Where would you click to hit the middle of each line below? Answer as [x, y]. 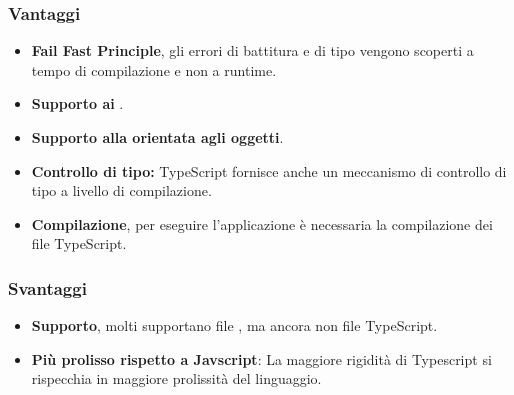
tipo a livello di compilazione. [121, 190]
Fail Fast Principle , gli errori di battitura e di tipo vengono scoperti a [252, 50]
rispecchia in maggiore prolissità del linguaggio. [176, 378]
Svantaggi [47, 287]
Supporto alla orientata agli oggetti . [157, 137]
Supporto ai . [77, 103]
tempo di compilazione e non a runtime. [154, 69]
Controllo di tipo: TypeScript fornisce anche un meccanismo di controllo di [269, 170]
